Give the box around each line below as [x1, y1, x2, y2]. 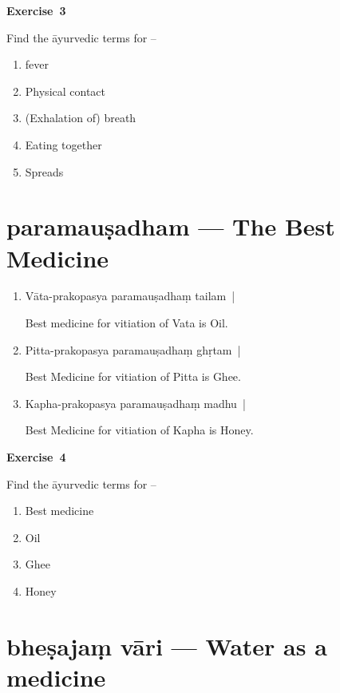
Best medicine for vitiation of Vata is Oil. [25, 315, 228, 331]
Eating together [25, 136, 102, 152]
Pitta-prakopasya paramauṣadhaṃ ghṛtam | [25, 341, 241, 358]
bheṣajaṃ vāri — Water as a [6, 629, 327, 662]
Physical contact [25, 82, 106, 99]
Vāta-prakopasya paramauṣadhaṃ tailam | [25, 287, 235, 304]
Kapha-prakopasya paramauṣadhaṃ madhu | [25, 394, 246, 411]
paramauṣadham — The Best [6, 210, 335, 243]
